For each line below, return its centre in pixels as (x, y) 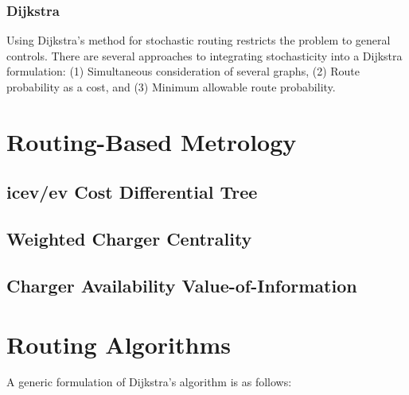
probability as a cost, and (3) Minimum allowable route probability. (171, 87)
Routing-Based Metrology (152, 141)
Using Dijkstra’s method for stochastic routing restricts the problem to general (199, 40)
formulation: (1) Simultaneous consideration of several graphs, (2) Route (183, 71)
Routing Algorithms (119, 344)
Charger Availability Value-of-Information (182, 285)
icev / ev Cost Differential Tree (132, 192)
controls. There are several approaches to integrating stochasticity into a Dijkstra (204, 55)
